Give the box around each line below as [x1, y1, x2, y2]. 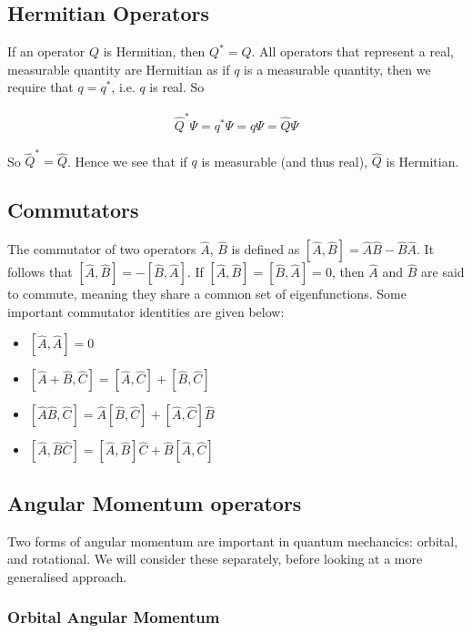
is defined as [231, 240, 300, 259]
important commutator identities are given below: [7, 301, 285, 321]
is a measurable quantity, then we [244, 59, 431, 78]
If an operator [7, 42, 85, 61]
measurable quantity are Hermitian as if [7, 59, 230, 78]
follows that [7, 262, 73, 281]
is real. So [149, 77, 205, 97]
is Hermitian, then [103, 42, 206, 61]
